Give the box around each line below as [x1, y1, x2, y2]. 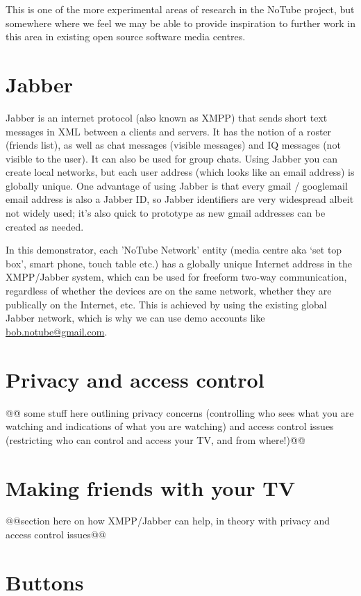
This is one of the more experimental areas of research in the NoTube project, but [6, 2, 355, 16]
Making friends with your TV [6, 473, 296, 502]
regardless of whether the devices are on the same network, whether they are [6, 283, 332, 298]
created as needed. [6, 219, 84, 233]
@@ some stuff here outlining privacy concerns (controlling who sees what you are [6, 405, 354, 420]
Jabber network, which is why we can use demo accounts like [6, 311, 265, 325]
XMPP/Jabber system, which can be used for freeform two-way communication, [6, 270, 347, 284]
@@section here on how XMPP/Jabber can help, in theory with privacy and [6, 513, 330, 528]
